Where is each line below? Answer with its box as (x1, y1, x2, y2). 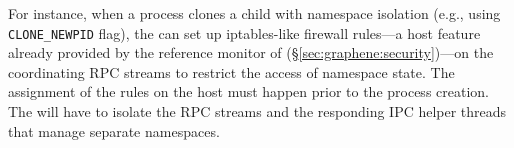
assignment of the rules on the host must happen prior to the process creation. (8, 81, 489, 102)
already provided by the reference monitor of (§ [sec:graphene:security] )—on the (8, 42, 494, 63)
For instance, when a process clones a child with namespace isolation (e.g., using (8, 3, 501, 23)
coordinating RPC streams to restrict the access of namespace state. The (8, 61, 455, 82)
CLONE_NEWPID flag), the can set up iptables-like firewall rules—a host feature (8, 22, 481, 43)
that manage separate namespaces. (8, 120, 220, 141)
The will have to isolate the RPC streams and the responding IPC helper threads (8, 101, 507, 122)
